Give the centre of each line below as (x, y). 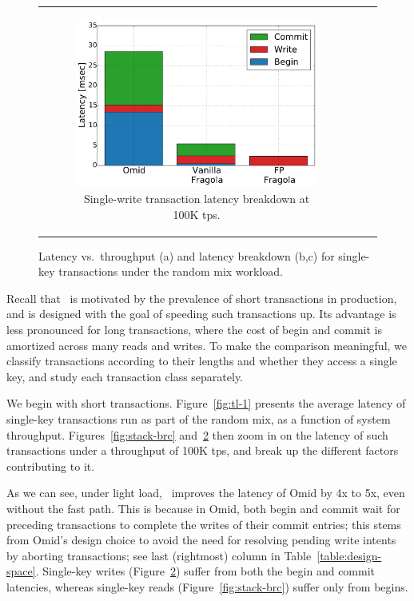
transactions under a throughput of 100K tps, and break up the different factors (203, 450)
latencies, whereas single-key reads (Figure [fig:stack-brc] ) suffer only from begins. (207, 586)
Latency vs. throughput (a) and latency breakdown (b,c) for (187, 255)
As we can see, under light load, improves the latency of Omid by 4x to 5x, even (206, 493)
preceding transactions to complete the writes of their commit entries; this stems (204, 524)
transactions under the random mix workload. (171, 271)
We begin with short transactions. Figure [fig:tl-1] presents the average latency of (206, 403)
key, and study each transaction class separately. (125, 376)
